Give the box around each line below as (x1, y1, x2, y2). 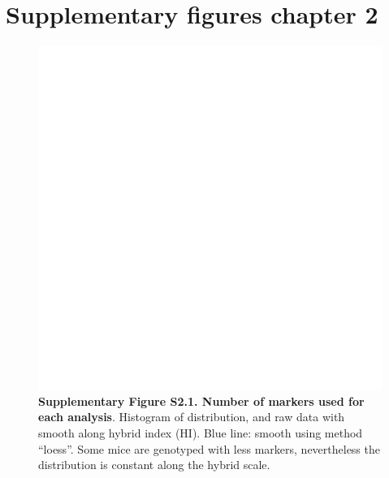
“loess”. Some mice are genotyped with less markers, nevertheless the (38, 440, 380, 457)
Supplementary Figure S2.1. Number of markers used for (38, 392, 365, 409)
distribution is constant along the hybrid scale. (38, 456, 270, 473)
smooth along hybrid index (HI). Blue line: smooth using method (38, 424, 363, 441)
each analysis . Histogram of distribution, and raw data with (38, 408, 345, 425)
